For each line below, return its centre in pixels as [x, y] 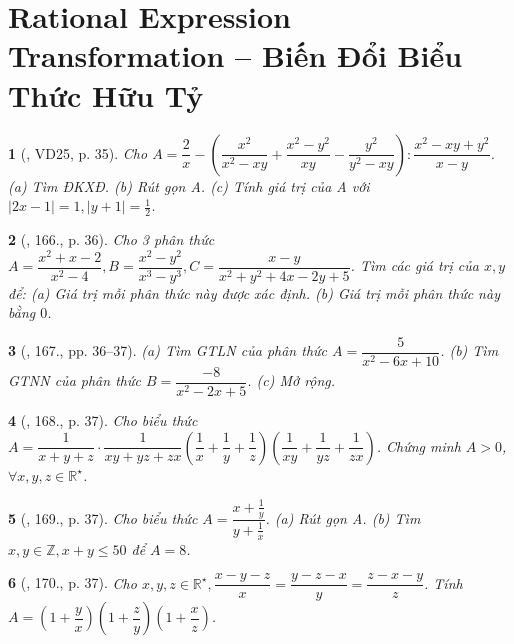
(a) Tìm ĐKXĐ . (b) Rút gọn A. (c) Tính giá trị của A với [189, 185]
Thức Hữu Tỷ [106, 94]
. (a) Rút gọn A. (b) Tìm [343, 517]
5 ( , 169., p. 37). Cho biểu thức [103, 517]
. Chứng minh [418, 445]
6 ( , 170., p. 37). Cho [72, 582]
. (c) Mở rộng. [291, 380]
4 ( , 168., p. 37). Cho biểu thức [103, 419]
